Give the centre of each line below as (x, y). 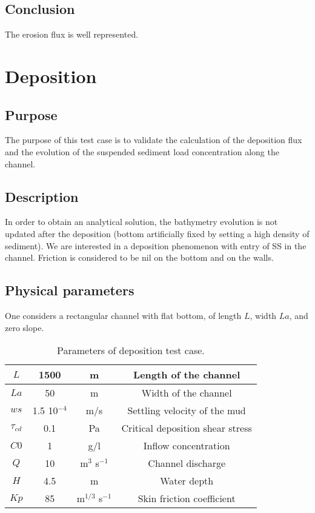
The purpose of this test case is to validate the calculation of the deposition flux (154, 140)
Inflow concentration (187, 446)
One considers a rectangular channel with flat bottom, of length (123, 315)
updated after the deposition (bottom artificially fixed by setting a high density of (157, 233)
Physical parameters (70, 290)
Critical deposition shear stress (187, 428)
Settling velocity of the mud (187, 411)
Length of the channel (187, 375)
